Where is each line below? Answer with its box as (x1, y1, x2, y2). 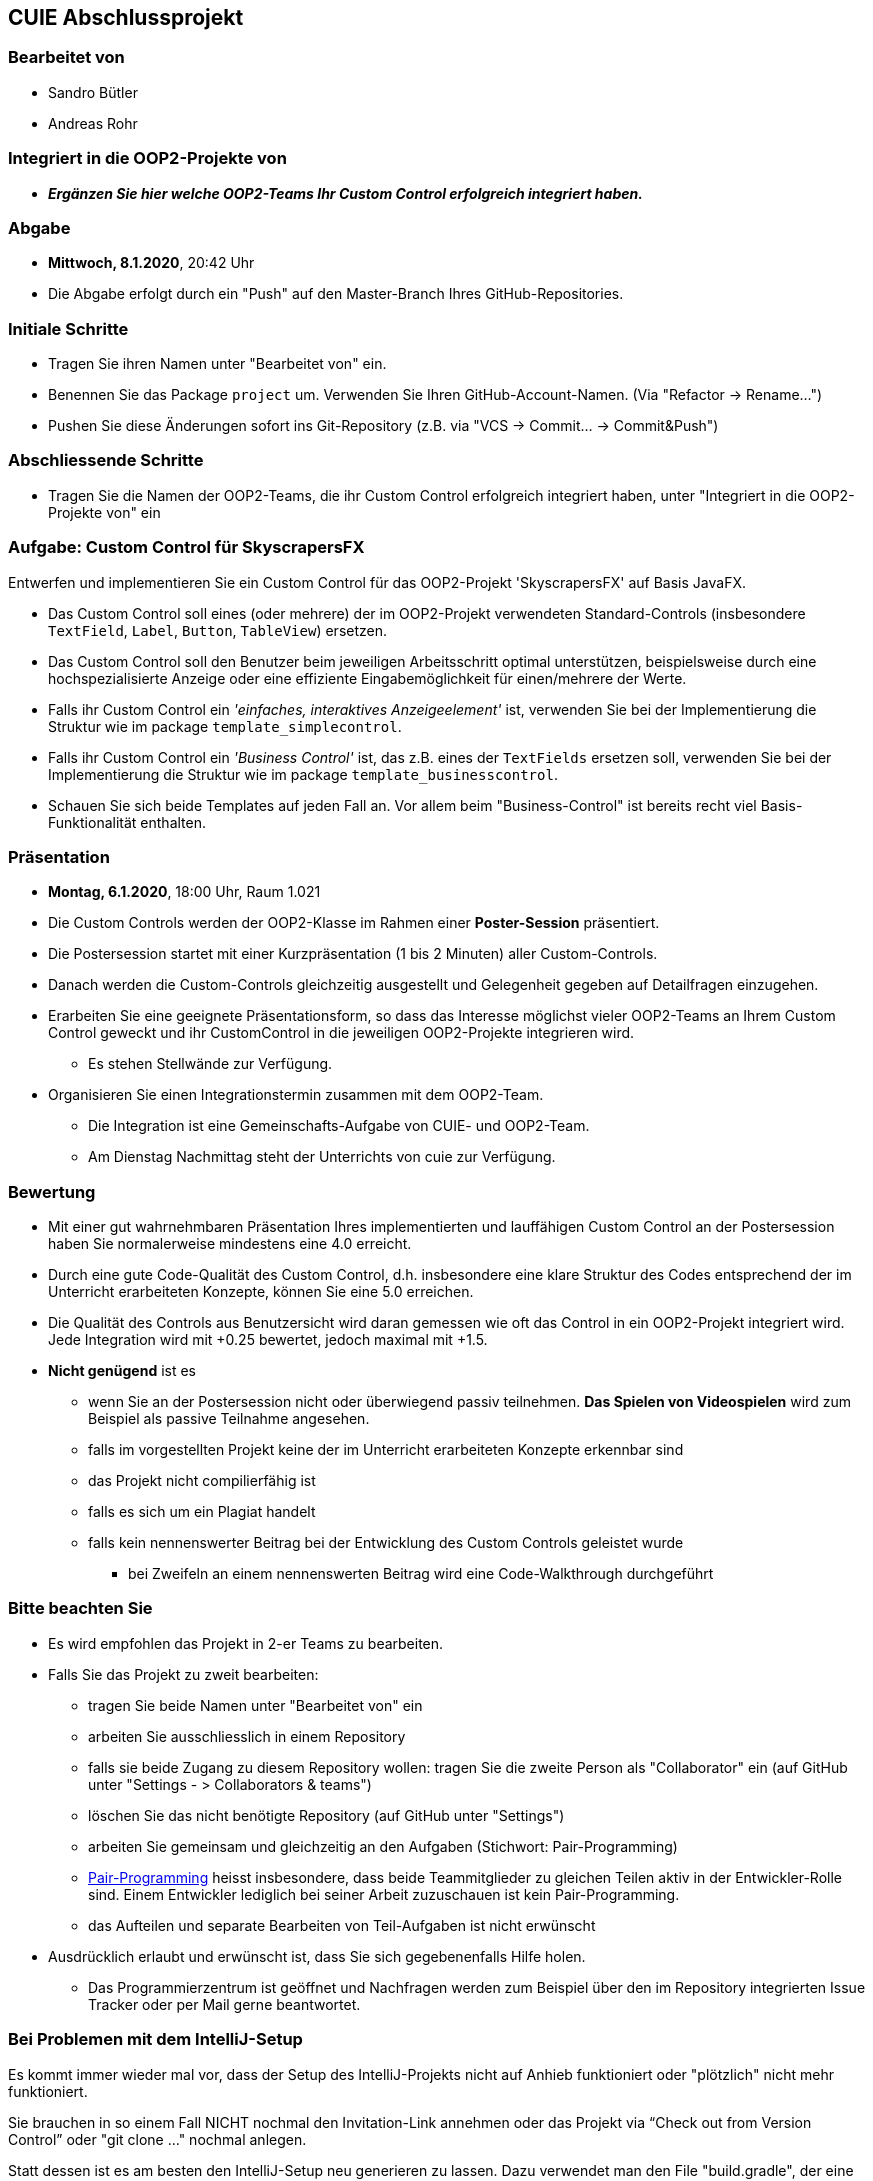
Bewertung (8, 1181, 96, 1202)
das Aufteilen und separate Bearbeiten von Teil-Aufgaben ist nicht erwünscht (88, 1916, 596, 1934)
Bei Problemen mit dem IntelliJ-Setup (8, 2029, 303, 2050)
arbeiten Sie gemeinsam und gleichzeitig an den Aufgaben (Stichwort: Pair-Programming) (88, 1837, 678, 1855)
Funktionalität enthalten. (48, 813, 206, 831)
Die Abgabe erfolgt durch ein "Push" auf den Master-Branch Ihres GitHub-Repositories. (48, 285, 624, 303)
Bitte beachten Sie (8, 1598, 153, 1619)
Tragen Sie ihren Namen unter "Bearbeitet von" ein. (48, 355, 387, 373)
